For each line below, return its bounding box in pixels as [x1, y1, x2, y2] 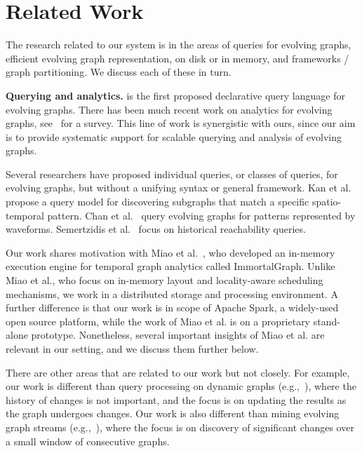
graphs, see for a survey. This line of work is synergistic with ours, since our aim [6, 116, 356, 130]
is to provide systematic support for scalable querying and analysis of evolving [6, 129, 342, 144]
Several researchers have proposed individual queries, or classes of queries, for [6, 166, 338, 181]
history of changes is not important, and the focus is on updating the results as [6, 392, 347, 407]
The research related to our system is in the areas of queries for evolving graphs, [6, 37, 351, 52]
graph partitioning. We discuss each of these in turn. [6, 65, 232, 79]
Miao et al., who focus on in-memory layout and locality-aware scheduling [6, 273, 323, 288]
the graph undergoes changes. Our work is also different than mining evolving [6, 406, 340, 421]
